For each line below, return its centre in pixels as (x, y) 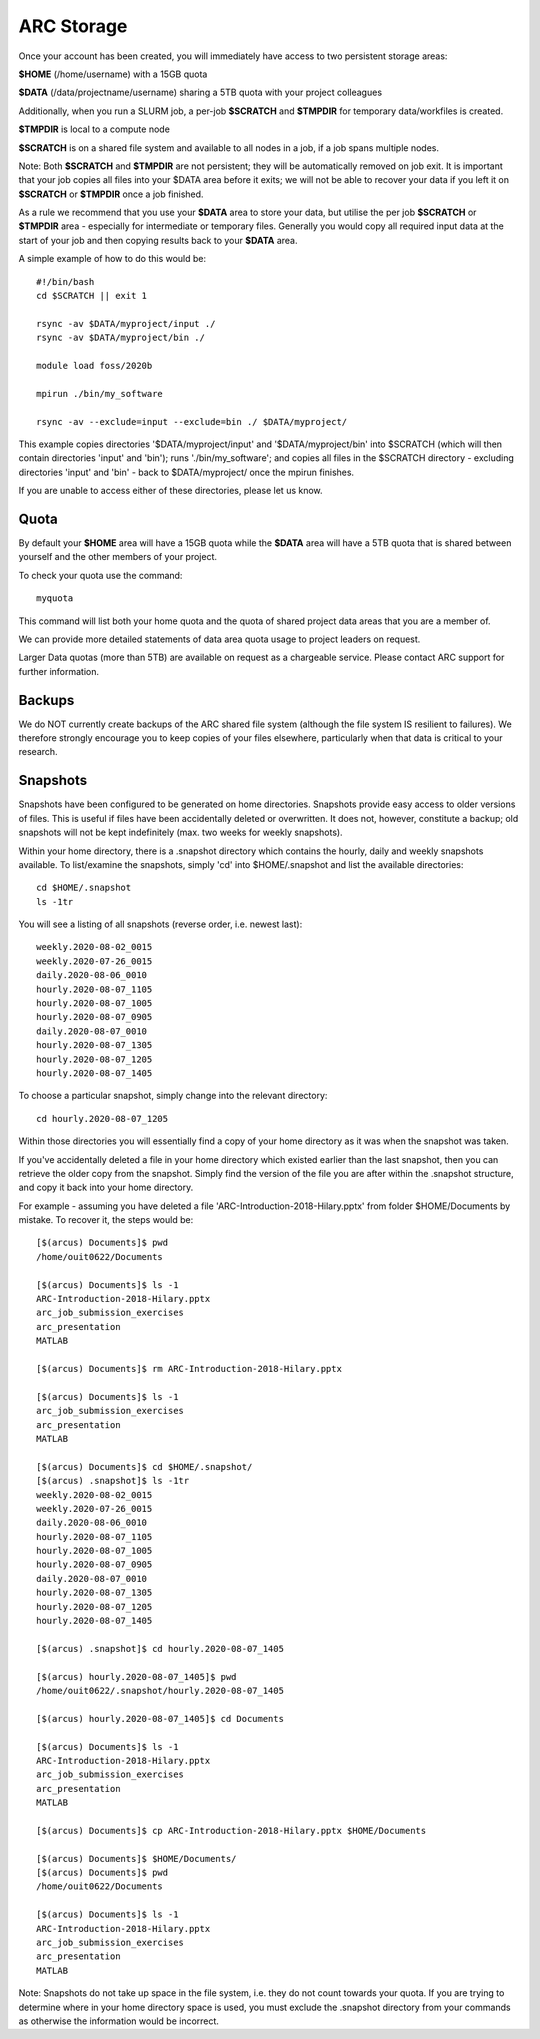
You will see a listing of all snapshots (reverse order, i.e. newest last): (160, 924)
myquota (55, 598)
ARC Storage (73, 26)
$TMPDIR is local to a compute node (94, 129)
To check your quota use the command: (100, 575)
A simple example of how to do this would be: (112, 259)
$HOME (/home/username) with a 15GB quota (113, 74)
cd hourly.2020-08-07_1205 (102, 1118)
